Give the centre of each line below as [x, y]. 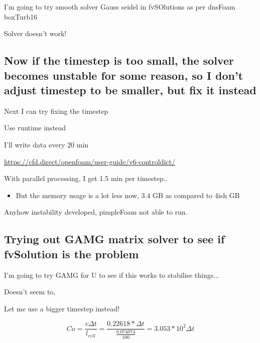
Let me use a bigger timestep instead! [62, 308]
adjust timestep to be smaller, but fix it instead [130, 90]
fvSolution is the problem [72, 253]
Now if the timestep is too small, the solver [119, 60]
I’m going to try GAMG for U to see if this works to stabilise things [109, 275]
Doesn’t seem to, [30, 292]
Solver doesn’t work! [35, 33]
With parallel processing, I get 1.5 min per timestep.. [86, 178]
